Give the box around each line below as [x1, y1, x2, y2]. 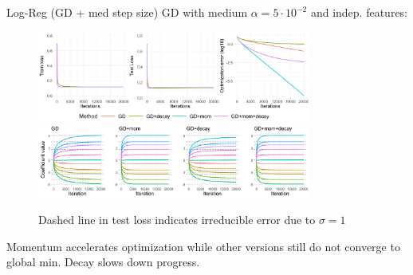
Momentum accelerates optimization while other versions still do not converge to [6, 238, 400, 254]
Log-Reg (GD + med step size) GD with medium [6, 4, 248, 20]
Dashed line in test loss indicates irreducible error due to [38, 211, 316, 228]
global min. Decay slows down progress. [6, 253, 200, 270]
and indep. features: [310, 4, 408, 20]
